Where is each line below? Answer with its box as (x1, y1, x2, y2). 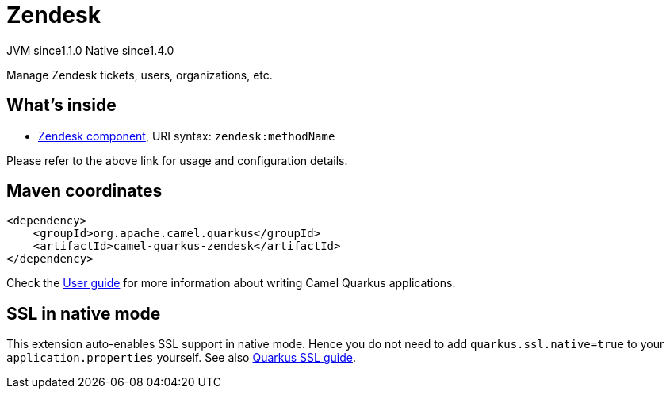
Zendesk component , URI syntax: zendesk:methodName (38, 128, 335, 143)
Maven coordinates (6, 181, 163, 201)
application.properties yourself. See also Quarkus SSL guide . (6, 351, 356, 365)
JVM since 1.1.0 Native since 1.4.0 (6, 43, 174, 57)
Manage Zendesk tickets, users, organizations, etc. (6, 67, 273, 82)
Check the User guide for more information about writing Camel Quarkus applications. (6, 276, 456, 290)
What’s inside (6, 95, 117, 116)
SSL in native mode (6, 303, 161, 324)
